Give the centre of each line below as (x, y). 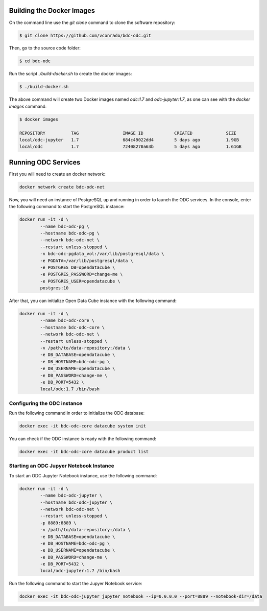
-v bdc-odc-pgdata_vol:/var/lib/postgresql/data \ (102, 254)
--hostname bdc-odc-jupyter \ (76, 502)
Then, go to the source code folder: (45, 48)
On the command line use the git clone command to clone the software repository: (92, 23)
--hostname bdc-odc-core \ (72, 327)
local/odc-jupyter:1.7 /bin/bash (80, 571)
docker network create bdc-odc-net (62, 187)
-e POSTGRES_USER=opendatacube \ (80, 281)
